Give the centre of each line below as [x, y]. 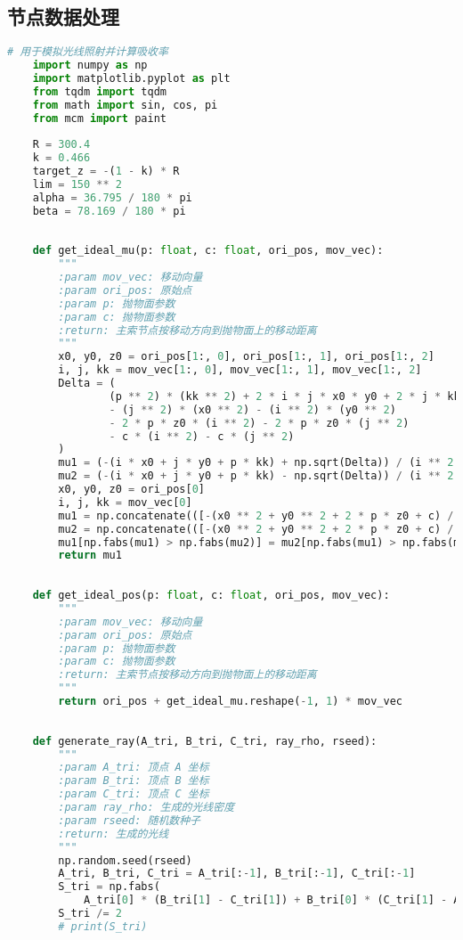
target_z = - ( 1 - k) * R [106, 172]
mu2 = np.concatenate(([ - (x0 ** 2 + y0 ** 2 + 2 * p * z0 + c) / [256, 529]
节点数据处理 [63, 16]
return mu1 [90, 556]
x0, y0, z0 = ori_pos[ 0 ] [131, 490]
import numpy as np [90, 65]
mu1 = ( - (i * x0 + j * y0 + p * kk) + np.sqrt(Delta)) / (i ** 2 [256, 463]
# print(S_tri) [103, 926]
